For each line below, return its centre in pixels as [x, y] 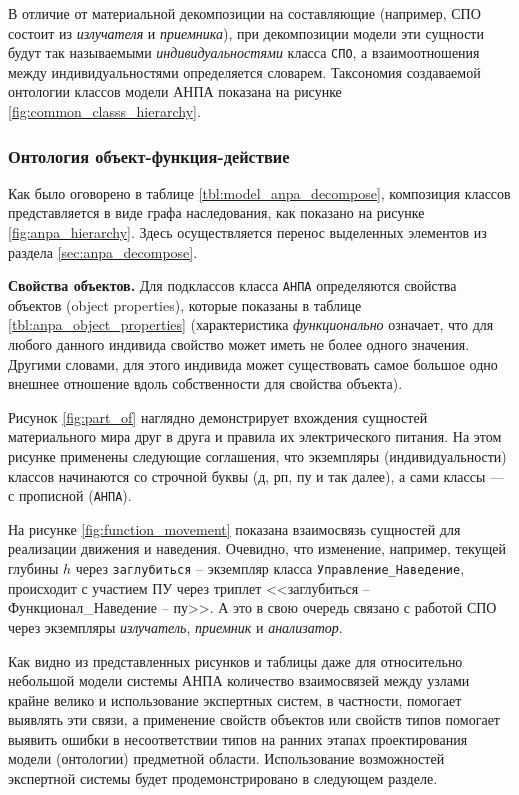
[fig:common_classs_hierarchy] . [104, 111]
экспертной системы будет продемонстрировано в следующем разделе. [223, 778]
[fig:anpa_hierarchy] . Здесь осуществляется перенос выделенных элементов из [247, 232]
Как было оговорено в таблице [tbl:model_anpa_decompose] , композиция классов [259, 192]
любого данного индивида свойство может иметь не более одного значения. [239, 344]
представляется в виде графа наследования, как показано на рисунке [216, 212]
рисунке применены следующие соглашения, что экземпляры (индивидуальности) [257, 456]
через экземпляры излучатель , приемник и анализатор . [175, 626]
